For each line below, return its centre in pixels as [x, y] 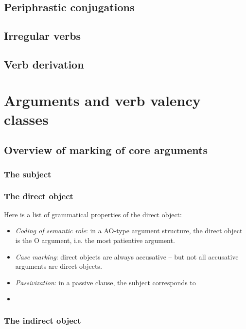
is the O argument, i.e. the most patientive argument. [95, 240]
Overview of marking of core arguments [106, 150]
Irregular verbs [43, 36]
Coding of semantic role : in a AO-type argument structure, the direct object [129, 231]
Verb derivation [44, 64]
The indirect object [43, 320]
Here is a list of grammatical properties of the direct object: [93, 214]
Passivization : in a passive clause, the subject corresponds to [105, 282]
